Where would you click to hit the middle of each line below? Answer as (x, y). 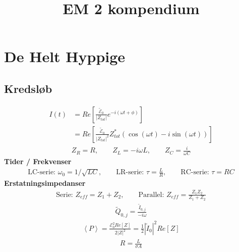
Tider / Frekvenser (38, 161)
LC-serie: (42, 172)
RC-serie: (195, 172)
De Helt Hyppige (65, 56)
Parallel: (151, 195)
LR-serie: (130, 172)
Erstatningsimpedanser (45, 183)
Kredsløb (28, 88)
